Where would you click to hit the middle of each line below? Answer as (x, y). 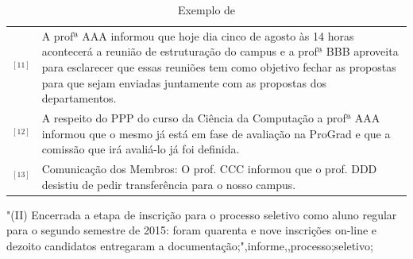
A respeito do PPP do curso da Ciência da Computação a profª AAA (211, 118)
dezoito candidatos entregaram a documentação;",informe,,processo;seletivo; (190, 245)
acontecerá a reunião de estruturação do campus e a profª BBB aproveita (220, 51)
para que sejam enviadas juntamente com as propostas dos (184, 82)
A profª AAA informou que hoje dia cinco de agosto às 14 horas (198, 35)
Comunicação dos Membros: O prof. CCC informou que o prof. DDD (209, 169)
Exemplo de (206, 10)
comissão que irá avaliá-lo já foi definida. (141, 149)
